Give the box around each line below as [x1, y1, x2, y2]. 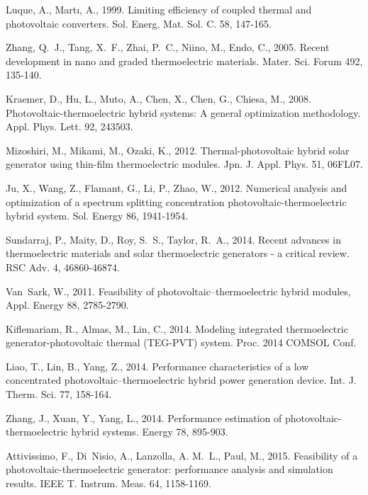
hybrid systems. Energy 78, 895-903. [71, 424, 228, 439]
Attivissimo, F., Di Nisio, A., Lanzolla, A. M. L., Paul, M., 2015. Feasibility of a [6, 448, 358, 462]
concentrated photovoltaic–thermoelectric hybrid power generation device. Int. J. [6, 372, 357, 387]
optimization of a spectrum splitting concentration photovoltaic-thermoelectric [6, 194, 347, 209]
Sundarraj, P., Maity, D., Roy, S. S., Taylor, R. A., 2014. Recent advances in [6, 232, 341, 246]
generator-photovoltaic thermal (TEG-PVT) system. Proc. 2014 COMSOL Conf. [6, 335, 357, 350]
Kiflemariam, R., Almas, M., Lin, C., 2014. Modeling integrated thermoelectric [6, 321, 348, 336]
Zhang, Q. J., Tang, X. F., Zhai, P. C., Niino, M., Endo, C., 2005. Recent [6, 40, 330, 55]
